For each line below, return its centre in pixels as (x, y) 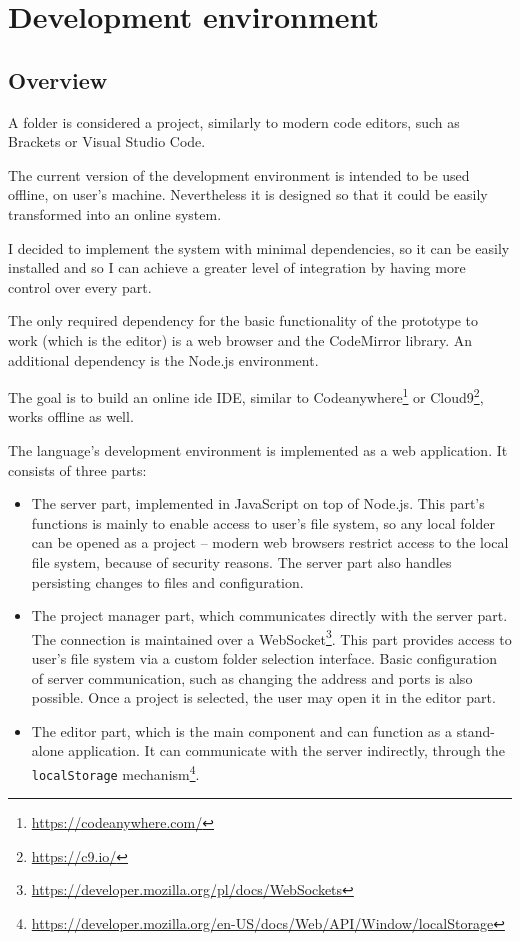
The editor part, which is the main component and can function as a (242, 730)
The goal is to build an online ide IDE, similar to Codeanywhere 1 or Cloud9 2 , (246, 395)
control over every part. (80, 286)
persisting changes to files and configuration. (167, 581)
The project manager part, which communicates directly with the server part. (269, 615)
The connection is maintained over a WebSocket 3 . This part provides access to (271, 637)
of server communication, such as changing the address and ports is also (252, 677)
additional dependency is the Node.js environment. (163, 359)
